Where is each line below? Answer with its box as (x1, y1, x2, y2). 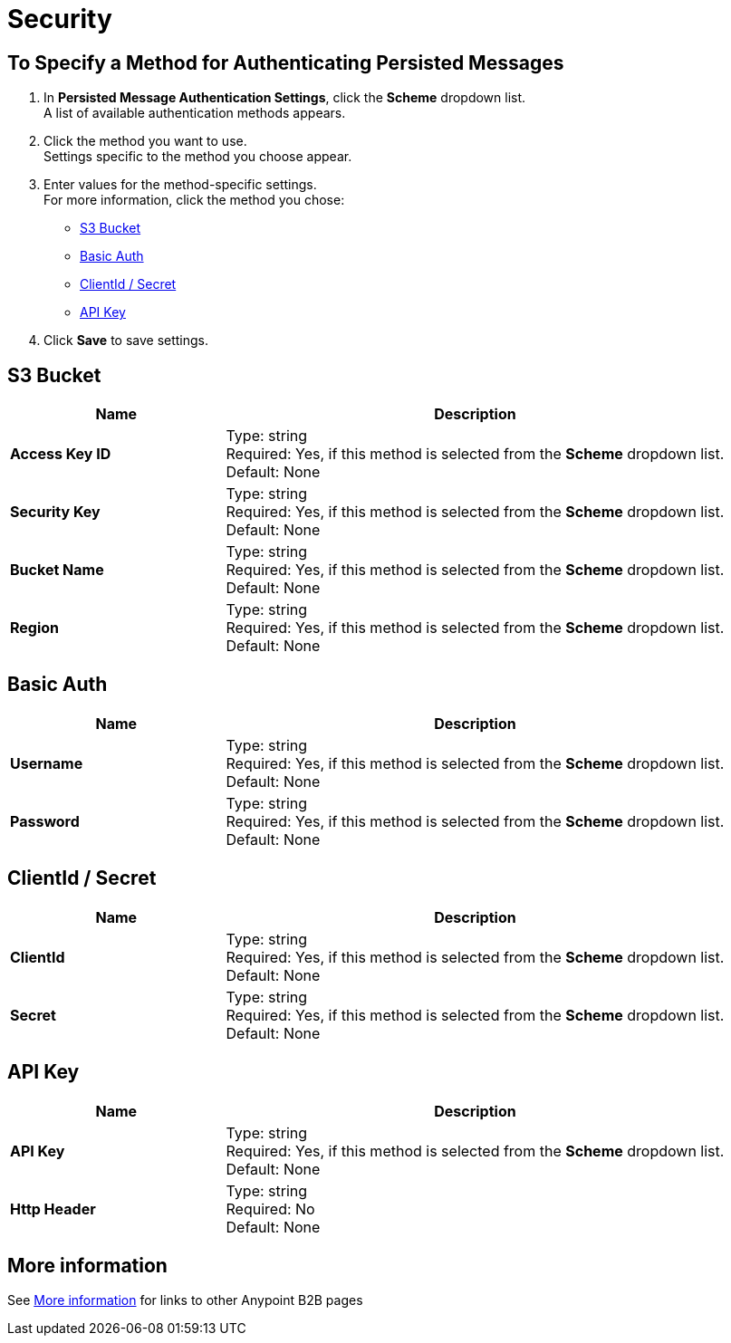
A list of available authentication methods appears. (43, 105, 346, 121)
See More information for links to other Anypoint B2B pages (7, 1292, 363, 1309)
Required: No (226, 1199, 315, 1218)
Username (10, 753, 83, 772)
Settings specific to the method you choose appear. (43, 149, 352, 165)
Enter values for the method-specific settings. (43, 177, 317, 193)
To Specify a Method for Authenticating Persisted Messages (7, 51, 564, 74)
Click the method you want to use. (43, 133, 247, 149)
